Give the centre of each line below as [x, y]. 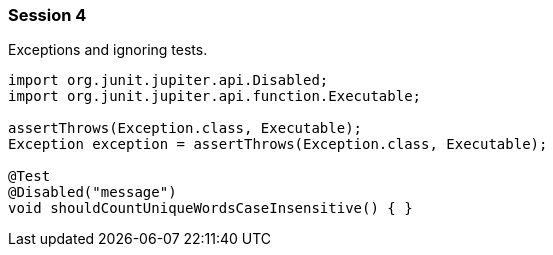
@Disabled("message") [92, 192]
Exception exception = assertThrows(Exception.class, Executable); [278, 144]
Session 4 [47, 15]
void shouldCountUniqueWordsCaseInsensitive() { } [210, 208]
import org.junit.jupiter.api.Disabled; [168, 80]
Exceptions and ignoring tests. [108, 50]
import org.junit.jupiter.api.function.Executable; [215, 96]
